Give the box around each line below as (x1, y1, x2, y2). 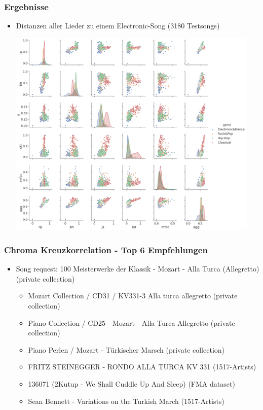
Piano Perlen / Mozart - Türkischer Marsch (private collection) (28, 344, 225, 355)
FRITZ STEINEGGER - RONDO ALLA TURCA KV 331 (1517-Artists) (28, 361, 256, 372)
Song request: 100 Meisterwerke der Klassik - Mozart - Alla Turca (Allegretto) (16, 263, 259, 274)
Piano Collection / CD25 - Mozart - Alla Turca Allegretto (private (28, 317, 235, 328)
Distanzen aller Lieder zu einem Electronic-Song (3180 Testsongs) (16, 20, 220, 31)
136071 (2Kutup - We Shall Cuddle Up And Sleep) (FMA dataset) (28, 379, 235, 389)
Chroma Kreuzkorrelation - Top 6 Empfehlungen (4, 243, 208, 256)
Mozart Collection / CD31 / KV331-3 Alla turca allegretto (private (28, 290, 238, 301)
